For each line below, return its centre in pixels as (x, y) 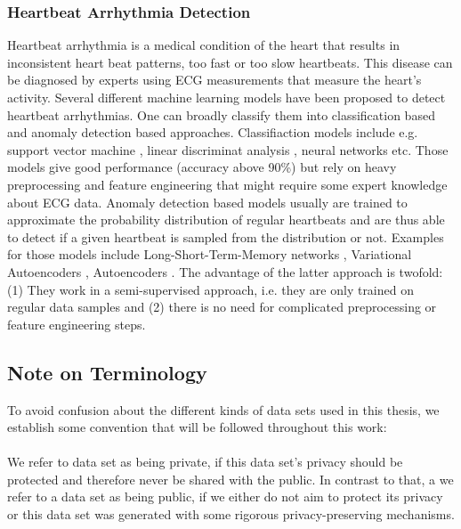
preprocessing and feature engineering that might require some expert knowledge (227, 184)
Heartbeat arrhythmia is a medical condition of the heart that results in (204, 45)
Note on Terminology (107, 372)
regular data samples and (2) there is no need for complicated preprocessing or (222, 307)
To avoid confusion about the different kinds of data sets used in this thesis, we (223, 409)
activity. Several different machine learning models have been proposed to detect (226, 97)
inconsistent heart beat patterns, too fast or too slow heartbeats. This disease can (230, 62)
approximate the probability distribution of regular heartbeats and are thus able (226, 220)
